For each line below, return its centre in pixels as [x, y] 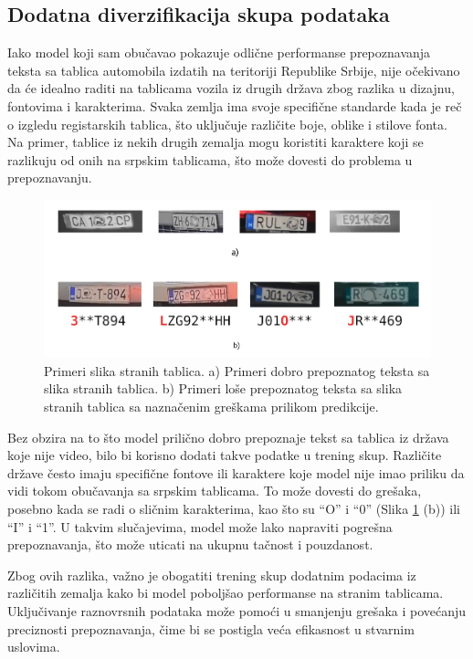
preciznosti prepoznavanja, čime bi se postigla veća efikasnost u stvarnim [211, 628]
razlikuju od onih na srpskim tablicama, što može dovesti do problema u [210, 159]
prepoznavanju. [50, 178]
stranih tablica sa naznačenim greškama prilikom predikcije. [211, 406]
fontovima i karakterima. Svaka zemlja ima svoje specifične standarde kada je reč [235, 105]
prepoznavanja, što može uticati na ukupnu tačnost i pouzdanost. [190, 544]
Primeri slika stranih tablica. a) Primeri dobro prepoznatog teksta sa [237, 370]
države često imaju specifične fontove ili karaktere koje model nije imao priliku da [236, 472]
